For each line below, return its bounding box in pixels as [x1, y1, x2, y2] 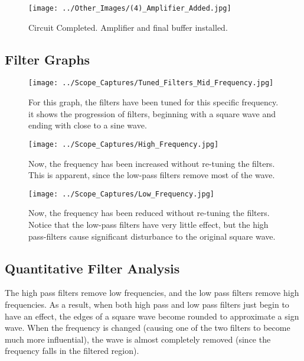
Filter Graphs [5, 50, 90, 68]
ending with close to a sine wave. [28, 119, 147, 131]
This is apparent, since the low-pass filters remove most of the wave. [28, 169, 275, 181]
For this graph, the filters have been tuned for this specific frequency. [28, 96, 279, 108]
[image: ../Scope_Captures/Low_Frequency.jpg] [28, 189, 214, 198]
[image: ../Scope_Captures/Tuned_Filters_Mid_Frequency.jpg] [28, 79, 274, 88]
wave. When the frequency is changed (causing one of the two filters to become [5, 321, 290, 334]
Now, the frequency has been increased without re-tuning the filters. [28, 157, 275, 169]
